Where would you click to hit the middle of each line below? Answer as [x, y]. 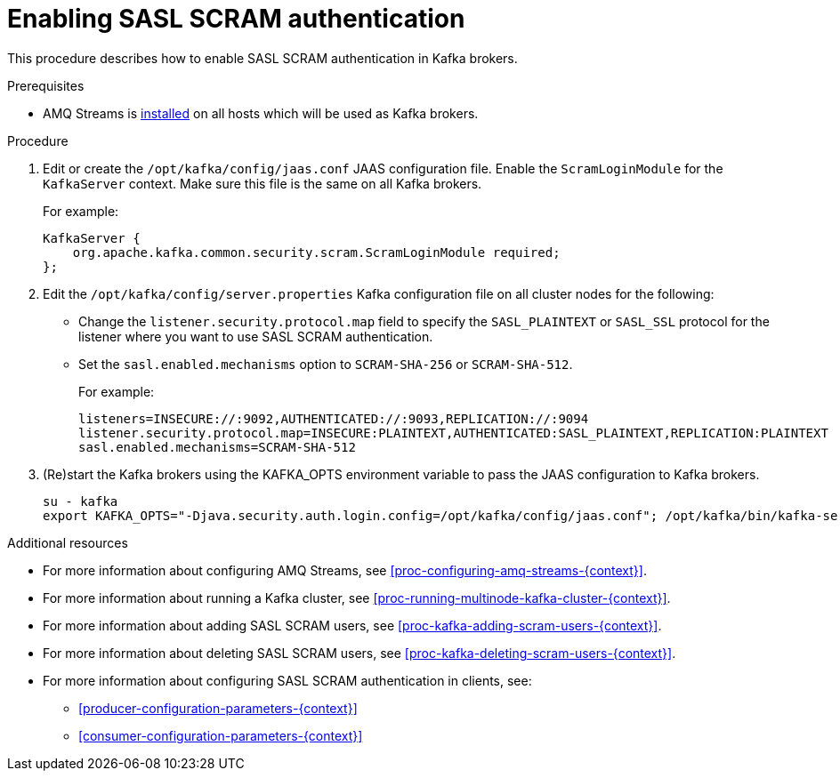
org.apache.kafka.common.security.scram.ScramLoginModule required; [316, 252]
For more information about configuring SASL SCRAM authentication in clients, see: [287, 680]
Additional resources [68, 542]
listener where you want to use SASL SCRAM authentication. [256, 336]
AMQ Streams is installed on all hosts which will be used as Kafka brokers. [261, 113]
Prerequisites [46, 85]
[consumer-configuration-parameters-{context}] [221, 735]
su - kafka [81, 501]
